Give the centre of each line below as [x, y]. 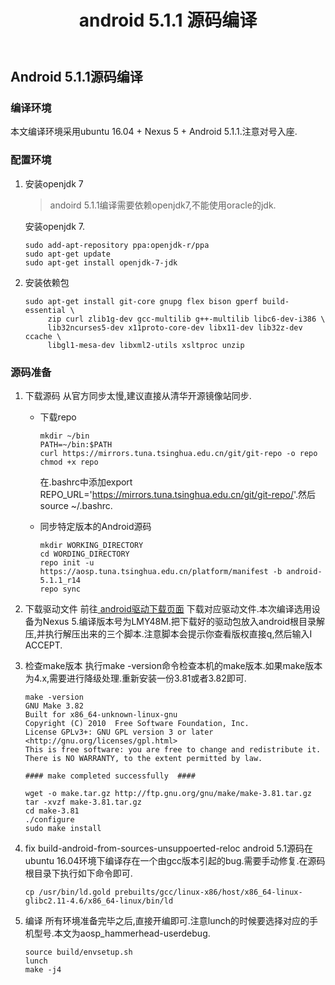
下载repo [58, 417]
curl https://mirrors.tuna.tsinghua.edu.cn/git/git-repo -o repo [178, 454]
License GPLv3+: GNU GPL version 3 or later [119, 732]
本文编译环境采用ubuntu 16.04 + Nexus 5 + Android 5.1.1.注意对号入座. [154, 132]
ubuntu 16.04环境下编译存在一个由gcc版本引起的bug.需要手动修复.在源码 [175, 861]
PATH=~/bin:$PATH [76, 445]
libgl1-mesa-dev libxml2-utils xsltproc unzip [146, 345]
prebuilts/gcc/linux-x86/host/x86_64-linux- [208, 892]
